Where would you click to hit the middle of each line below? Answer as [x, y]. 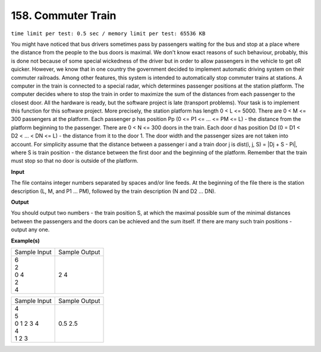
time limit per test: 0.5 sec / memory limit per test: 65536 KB [108, 33]
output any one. [30, 230]
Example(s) [25, 241]
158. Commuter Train [64, 15]
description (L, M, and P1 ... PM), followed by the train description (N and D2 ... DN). [114, 191]
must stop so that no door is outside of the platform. [75, 161]
